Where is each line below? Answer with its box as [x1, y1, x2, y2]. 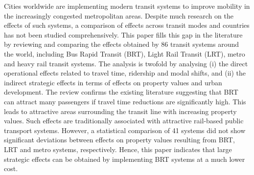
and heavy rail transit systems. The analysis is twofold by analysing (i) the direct [4, 58, 248, 68]
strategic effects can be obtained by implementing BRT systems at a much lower [4, 154, 245, 164]
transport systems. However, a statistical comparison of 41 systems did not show [4, 125, 246, 135]
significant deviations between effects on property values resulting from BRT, [4, 135, 235, 145]
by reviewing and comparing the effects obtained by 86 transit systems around [4, 39, 239, 49]
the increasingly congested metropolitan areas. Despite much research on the [4, 10, 233, 20]
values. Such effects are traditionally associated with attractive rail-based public [4, 116, 244, 126]
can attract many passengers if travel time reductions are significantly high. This [4, 96, 246, 106]
